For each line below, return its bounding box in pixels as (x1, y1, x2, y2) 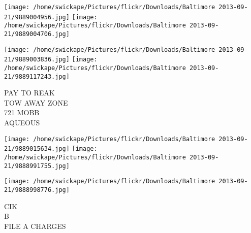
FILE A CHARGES (4, 220, 66, 231)
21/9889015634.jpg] (4, 145, 70, 153)
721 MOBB (4, 107, 40, 118)
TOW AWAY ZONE (4, 97, 68, 108)
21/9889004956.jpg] (4, 13, 70, 21)
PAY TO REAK (4, 87, 55, 98)
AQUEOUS (4, 117, 40, 128)
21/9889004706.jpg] (4, 30, 70, 38)
